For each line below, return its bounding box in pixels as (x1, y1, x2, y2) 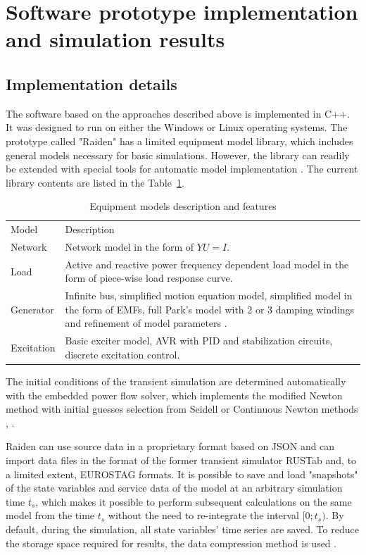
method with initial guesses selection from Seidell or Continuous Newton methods (6, 401, 358, 416)
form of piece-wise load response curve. (65, 270, 233, 285)
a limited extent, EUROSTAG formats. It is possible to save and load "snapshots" (6, 466, 358, 481)
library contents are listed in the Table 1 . (6, 175, 184, 189)
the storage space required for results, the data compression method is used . (6, 535, 337, 550)
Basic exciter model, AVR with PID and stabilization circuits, (65, 333, 333, 348)
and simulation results (6, 25, 225, 54)
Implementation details (6, 73, 177, 94)
